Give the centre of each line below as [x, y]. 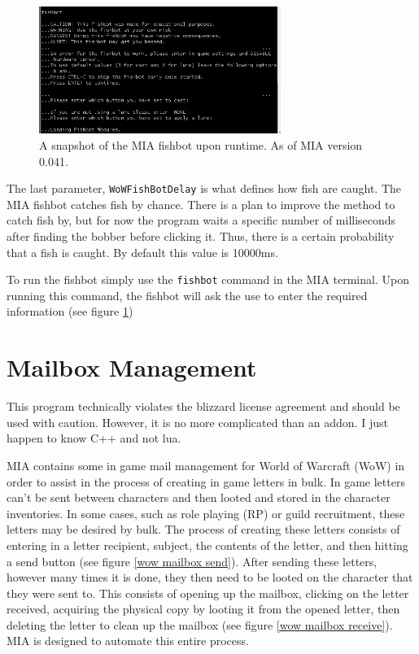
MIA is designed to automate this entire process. [128, 641]
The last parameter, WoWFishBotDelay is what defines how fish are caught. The [204, 188]
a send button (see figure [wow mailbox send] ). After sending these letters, [192, 561]
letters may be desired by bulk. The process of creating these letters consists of [203, 529]
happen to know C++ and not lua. [94, 438]
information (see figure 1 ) [70, 311]
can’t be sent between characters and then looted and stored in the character [199, 497]
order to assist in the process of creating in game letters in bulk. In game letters [206, 481]
